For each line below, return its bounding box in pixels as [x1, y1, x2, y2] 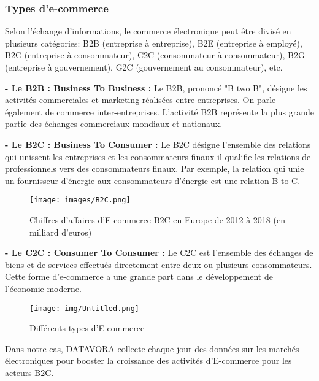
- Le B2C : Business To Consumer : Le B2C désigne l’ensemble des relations [5, 137, 311, 150]
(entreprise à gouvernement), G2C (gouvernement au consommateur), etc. [5, 61, 283, 73]
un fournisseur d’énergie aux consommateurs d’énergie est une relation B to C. [5, 174, 301, 187]
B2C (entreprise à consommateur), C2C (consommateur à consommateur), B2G [5, 48, 305, 61]
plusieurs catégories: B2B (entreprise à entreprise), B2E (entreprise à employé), [5, 36, 302, 49]
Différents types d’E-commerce [29, 321, 145, 334]
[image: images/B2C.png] [29, 196, 131, 205]
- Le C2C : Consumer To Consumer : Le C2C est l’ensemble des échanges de [5, 246, 313, 259]
